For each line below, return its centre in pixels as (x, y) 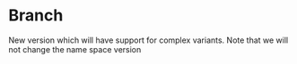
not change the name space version (75, 49)
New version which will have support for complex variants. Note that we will (148, 40)
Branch (36, 16)
